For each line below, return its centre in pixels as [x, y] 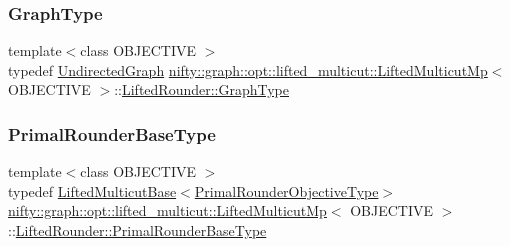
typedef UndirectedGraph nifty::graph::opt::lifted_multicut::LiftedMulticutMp [248, 69]
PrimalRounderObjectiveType [286, 190]
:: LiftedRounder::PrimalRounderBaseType [137, 230]
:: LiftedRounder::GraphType [202, 89]
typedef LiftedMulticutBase [92, 190]
